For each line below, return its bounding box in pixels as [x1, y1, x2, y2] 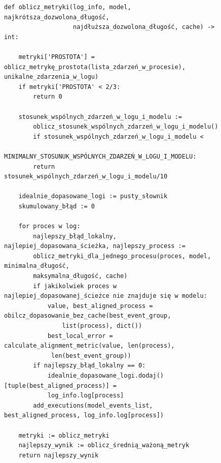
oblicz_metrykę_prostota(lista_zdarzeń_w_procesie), [4, 63, 186, 71]
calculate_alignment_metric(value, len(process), [4, 342, 175, 350]
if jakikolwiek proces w [33, 282, 117, 290]
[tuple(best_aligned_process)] [4, 382, 109, 389]
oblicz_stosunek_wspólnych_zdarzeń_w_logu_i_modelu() [33, 123, 218, 131]
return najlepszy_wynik [18, 451, 99, 459]
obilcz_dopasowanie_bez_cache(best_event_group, [4, 312, 171, 320]
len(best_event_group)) [51, 352, 131, 359]
